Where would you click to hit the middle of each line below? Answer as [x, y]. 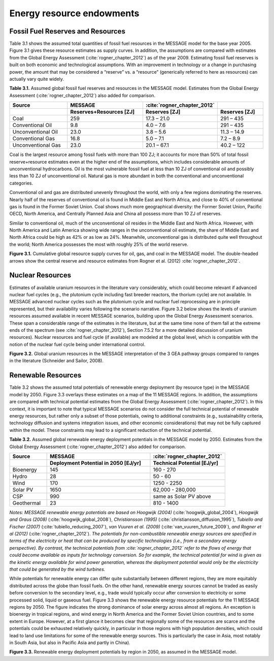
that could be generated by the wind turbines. [57, 570]
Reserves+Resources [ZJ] [102, 112]
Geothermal [26, 503]
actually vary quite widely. [37, 79]
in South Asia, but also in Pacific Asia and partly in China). [70, 642]
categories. [21, 183]
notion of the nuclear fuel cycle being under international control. [77, 344]
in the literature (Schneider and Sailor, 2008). [57, 361]
